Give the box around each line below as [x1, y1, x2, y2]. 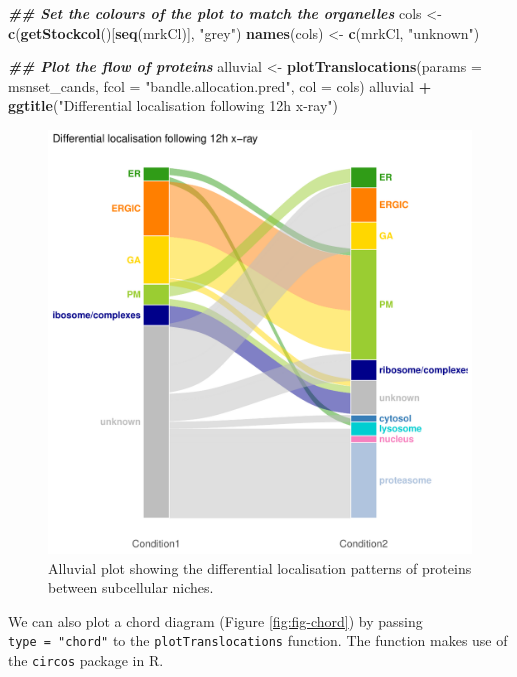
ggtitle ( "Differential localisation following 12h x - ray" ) [8, 95, 338, 116]
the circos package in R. [8, 650, 164, 670]
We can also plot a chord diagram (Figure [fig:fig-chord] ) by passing [8, 610, 423, 631]
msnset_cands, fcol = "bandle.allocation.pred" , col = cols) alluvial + [8, 75, 432, 96]
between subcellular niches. [48, 577, 214, 598]
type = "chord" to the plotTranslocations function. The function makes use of [8, 630, 508, 651]
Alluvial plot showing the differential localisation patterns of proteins [48, 557, 472, 578]
